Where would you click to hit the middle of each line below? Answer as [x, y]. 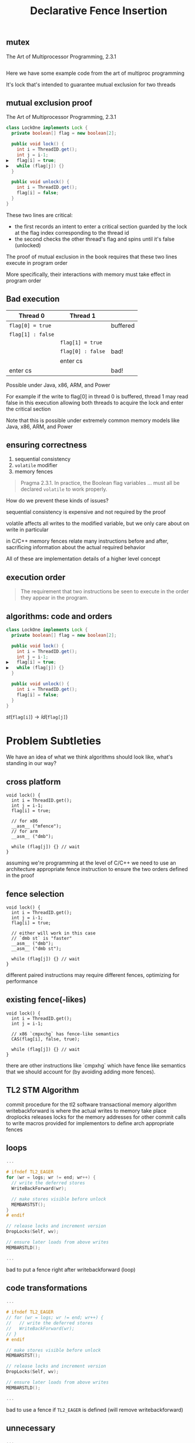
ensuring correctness [46, 445]
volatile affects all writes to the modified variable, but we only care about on [98, 523]
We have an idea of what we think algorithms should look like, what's [90, 757]
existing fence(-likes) [46, 1000]
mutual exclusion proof [49, 103]
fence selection [35, 894]
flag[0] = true [30, 325]
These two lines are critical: [40, 215]
